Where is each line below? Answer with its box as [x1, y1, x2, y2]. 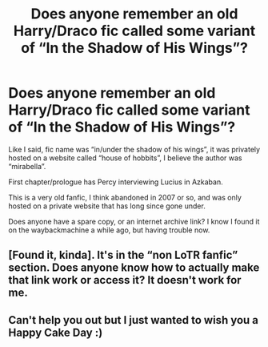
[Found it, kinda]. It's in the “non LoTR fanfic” [8, 248, 238, 262]
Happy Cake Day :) [8, 325, 103, 339]
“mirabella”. [8, 161, 46, 171]
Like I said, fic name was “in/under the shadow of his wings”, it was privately [8, 144, 261, 154]
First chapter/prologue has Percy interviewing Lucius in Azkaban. [8, 177, 223, 187]
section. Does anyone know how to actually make [8, 261, 260, 275]
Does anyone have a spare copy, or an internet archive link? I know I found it [8, 216, 260, 226]
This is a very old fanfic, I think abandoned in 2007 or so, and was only [8, 192, 242, 202]
